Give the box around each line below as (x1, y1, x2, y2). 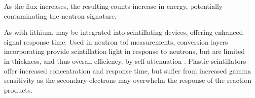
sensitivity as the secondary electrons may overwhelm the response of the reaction (4, 75, 252, 85)
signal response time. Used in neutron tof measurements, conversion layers (4, 36, 228, 47)
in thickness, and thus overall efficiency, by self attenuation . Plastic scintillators (4, 55, 246, 66)
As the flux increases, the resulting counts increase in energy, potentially (4, 1, 223, 11)
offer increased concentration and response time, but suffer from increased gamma (4, 65, 252, 75)
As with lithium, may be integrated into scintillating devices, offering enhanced (4, 27, 243, 37)
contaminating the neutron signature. (4, 10, 117, 21)
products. (4, 84, 33, 95)
